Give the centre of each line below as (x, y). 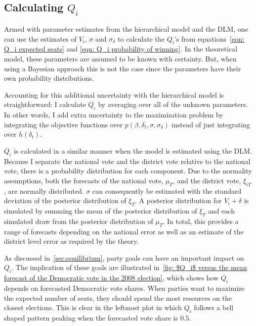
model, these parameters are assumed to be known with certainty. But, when (120, 58)
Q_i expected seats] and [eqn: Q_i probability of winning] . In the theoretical (121, 49)
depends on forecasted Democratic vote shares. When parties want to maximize (124, 288)
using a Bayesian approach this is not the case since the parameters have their (123, 68)
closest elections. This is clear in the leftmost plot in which (93, 307)
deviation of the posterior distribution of (65, 200)
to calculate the (141, 38)
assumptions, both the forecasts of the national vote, (84, 180)
